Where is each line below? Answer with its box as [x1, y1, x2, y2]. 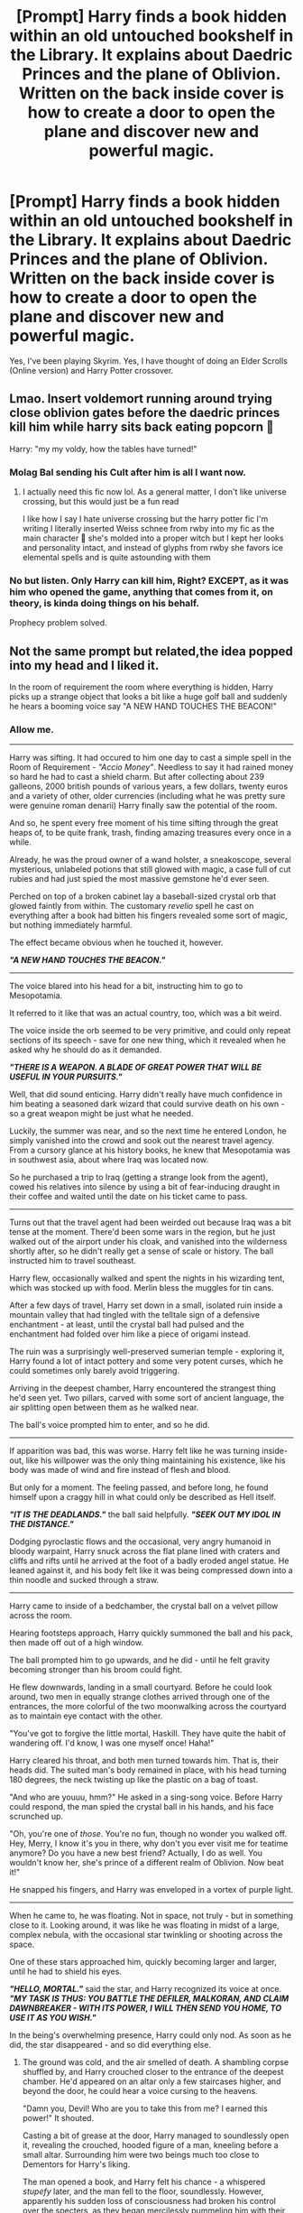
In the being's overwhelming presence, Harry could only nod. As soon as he [9, 2030, 291, 2041]
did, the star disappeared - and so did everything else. [9, 2040, 212, 2051]
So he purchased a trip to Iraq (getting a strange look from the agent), [9, 1171, 269, 1183]
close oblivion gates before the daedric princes [9, 405, 280, 421]
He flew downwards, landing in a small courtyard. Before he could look [9, 1681, 272, 1693]
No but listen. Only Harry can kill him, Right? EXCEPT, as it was [9, 574, 289, 587]
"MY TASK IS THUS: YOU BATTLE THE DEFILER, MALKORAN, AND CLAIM [9, 1993, 289, 2005]
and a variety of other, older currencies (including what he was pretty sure [9, 791, 286, 801]
